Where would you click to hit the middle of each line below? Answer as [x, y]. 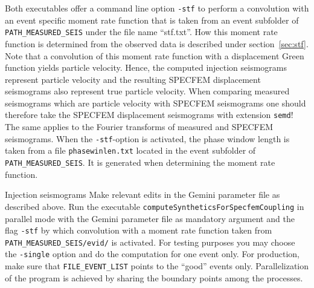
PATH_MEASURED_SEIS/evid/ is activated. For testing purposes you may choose [150, 242]
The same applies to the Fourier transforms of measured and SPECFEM [139, 127]
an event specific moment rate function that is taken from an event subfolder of [152, 20]
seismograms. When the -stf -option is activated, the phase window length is [147, 138]
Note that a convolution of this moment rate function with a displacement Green [155, 55]
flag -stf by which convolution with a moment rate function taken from [139, 230]
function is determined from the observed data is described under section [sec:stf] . [157, 43]
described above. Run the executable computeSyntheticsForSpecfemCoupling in [155, 206]
